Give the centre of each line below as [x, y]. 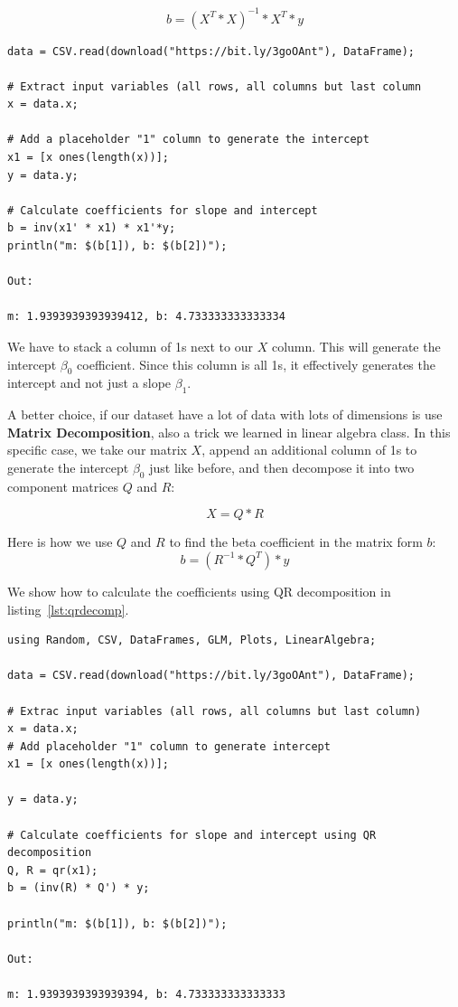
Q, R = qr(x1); [53, 870]
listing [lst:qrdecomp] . [68, 609]
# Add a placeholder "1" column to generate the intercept [188, 140]
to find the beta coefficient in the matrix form [296, 542]
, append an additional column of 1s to [309, 450]
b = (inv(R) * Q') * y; [79, 888]
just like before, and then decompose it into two [282, 467]
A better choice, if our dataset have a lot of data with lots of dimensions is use [225, 414]
